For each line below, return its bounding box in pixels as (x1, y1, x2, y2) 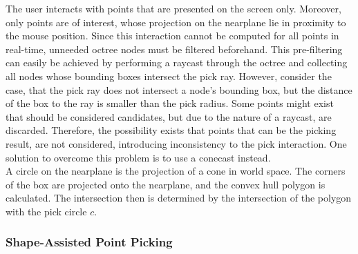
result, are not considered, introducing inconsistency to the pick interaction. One (6, 136, 347, 150)
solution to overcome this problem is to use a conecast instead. (6, 150, 271, 164)
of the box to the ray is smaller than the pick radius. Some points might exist (6, 96, 334, 110)
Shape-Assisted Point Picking (6, 233, 173, 251)
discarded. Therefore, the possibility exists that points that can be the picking (6, 123, 337, 137)
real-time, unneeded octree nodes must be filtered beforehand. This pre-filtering (6, 41, 343, 56)
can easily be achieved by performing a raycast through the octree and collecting (6, 55, 348, 70)
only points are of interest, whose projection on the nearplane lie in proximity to (6, 14, 346, 29)
